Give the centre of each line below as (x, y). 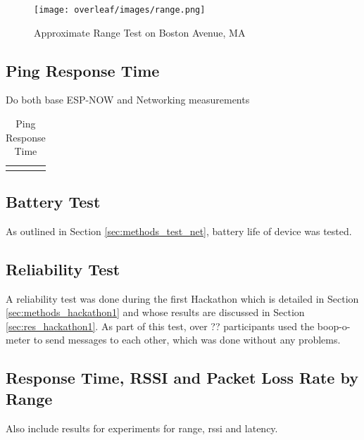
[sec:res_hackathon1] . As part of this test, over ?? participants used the (160, 326)
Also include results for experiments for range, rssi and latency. (142, 428)
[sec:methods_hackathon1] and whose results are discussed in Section (155, 312)
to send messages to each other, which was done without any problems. (187, 340)
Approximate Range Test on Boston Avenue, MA (140, 32)
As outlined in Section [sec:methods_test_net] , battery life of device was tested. (179, 231)
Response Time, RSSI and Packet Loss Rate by (182, 378)
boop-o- (334, 326)
